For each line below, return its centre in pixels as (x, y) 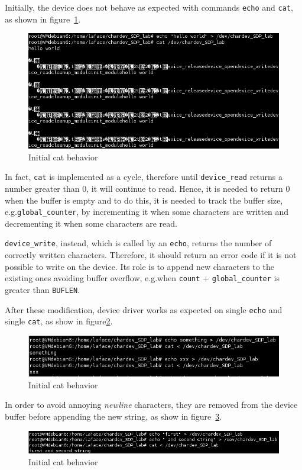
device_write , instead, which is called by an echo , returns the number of (138, 243)
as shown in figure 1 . (43, 19)
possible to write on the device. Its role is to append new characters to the (139, 266)
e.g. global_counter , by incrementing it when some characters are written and (147, 212)
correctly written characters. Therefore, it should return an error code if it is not (151, 255)
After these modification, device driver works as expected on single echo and (144, 309)
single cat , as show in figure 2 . (59, 321)
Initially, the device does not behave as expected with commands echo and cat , (149, 7)
